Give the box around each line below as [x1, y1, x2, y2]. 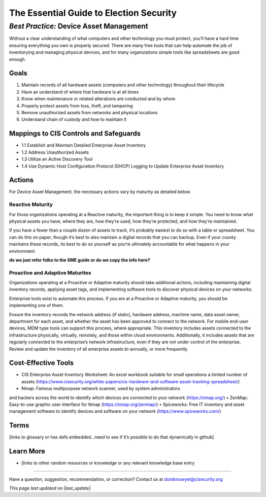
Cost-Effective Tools [9, 359, 74, 367]
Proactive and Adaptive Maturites [9, 269, 91, 276]
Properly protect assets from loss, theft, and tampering [21, 102, 133, 108]
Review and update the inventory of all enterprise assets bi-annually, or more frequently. [9, 346, 189, 352]
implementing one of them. [9, 302, 64, 308]
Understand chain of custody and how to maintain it [21, 116, 127, 123]
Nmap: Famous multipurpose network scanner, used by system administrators [21, 386, 180, 392]
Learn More [9, 447, 45, 456]
